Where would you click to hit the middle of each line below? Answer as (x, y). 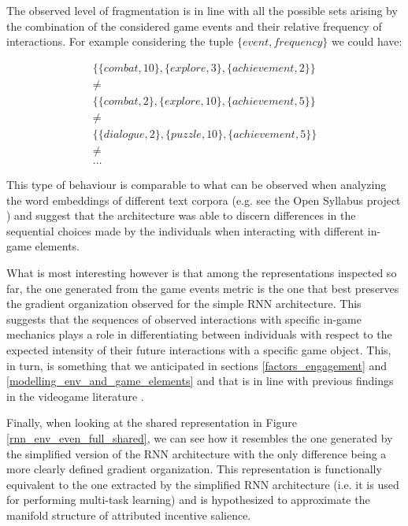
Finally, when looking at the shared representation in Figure (152, 422)
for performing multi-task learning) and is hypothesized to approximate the (188, 500)
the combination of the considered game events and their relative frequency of (194, 26)
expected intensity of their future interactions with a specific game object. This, (199, 349)
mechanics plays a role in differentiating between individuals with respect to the (199, 334)
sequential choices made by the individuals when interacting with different (185, 230)
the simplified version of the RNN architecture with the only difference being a (197, 453)
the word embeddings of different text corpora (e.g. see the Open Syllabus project (204, 200)
